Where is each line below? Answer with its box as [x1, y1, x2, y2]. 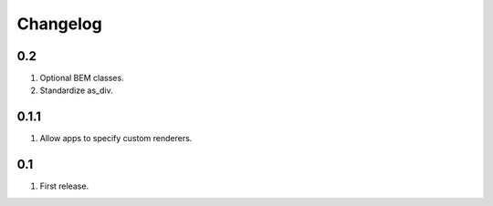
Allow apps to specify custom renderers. [39, 133, 193, 144]
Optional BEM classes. [39, 73, 124, 84]
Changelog [16, 14, 102, 34]
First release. [39, 180, 89, 191]
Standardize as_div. [39, 85, 113, 96]
